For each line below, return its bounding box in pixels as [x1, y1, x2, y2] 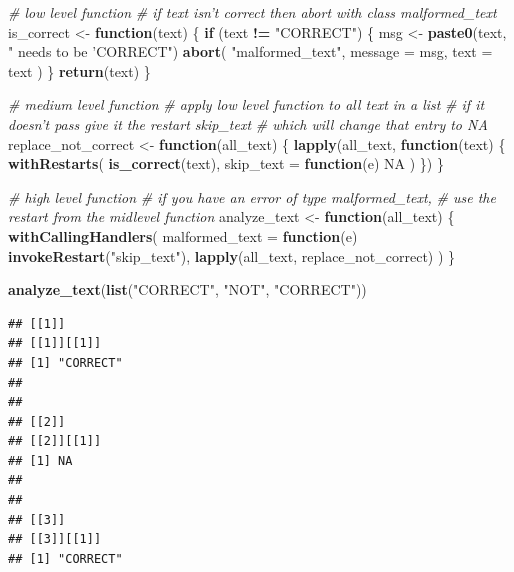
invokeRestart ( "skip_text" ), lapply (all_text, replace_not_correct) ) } [8, 245, 456, 266]
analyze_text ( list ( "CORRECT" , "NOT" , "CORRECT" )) [8, 279, 367, 300]
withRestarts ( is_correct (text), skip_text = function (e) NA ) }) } [8, 153, 444, 174]
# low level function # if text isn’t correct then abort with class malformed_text [8, 2, 497, 22]
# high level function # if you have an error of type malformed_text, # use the [8, 186, 496, 207]
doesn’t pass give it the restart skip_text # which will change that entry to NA [8, 113, 488, 134]
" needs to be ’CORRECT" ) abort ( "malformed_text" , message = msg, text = [8, 41, 493, 62]
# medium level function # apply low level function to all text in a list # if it [8, 94, 485, 115]
